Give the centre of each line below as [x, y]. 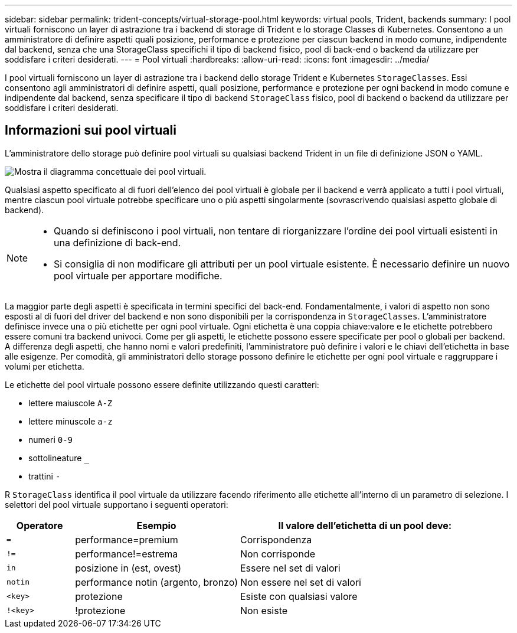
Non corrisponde [278, 554]
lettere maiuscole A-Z [71, 403]
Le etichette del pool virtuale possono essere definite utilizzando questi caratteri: [162, 384]
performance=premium [127, 539]
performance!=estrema [127, 554]
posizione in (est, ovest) [128, 568]
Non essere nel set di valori [300, 582]
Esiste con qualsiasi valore [299, 596]
